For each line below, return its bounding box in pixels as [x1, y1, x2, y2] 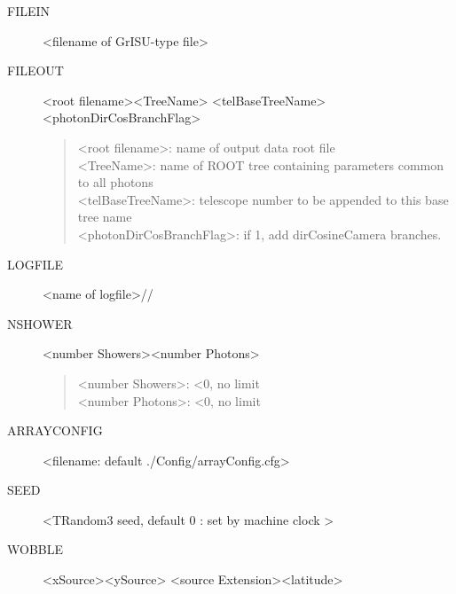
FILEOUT [7, 61, 64, 80]
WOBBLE [7, 540, 63, 559]
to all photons [77, 173, 153, 191]
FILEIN [7, 2, 51, 20]
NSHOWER [7, 314, 73, 332]
